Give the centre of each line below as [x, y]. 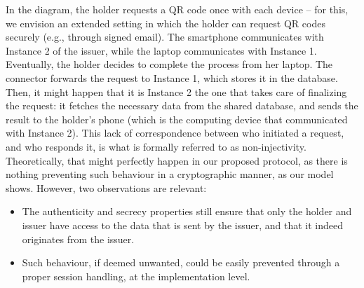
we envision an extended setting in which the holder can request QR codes [166, 23]
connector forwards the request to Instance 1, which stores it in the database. [172, 77]
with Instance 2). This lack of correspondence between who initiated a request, [175, 133]
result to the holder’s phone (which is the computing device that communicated [177, 119]
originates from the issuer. [78, 239]
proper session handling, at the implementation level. [136, 276]
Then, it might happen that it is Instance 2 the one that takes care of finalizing [176, 91]
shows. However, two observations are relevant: [106, 187]
